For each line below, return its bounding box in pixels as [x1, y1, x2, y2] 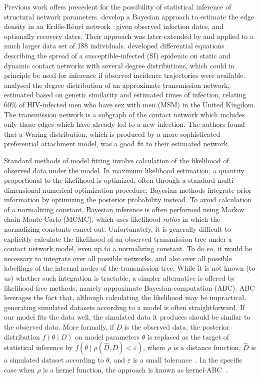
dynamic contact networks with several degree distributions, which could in [4, 60, 234, 70]
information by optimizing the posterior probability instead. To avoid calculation [4, 194, 252, 205]
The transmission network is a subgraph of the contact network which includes [4, 109, 245, 119]
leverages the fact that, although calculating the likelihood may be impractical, [4, 292, 246, 303]
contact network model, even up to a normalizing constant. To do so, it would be [4, 243, 252, 254]
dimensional [4, 184, 40, 195]
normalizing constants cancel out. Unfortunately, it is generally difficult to [4, 224, 231, 234]
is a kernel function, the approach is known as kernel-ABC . [43, 364, 227, 375]
